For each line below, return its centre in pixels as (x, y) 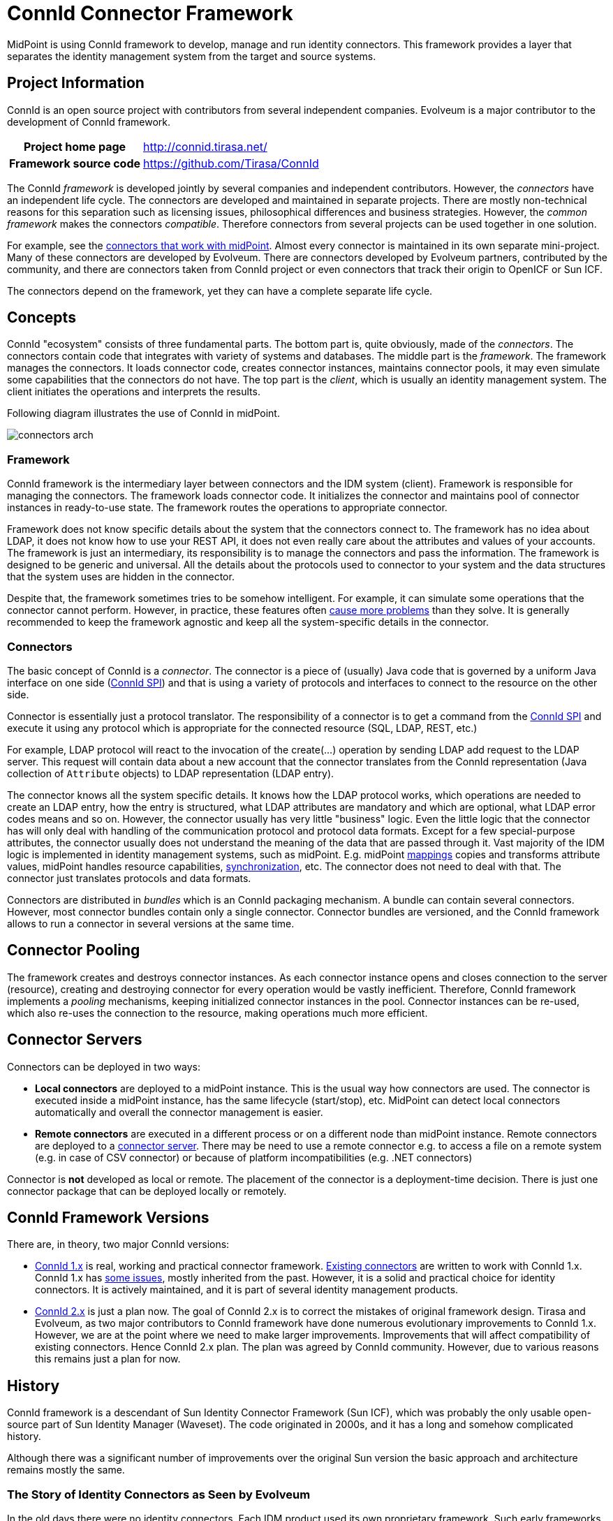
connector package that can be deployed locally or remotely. (147, 1191)
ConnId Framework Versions (108, 1218)
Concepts (42, 318)
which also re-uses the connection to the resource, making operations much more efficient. (217, 1013)
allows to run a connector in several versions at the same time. (151, 923)
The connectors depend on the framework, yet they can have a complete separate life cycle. (220, 291)
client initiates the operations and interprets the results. (134, 392)
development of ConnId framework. (89, 122)
